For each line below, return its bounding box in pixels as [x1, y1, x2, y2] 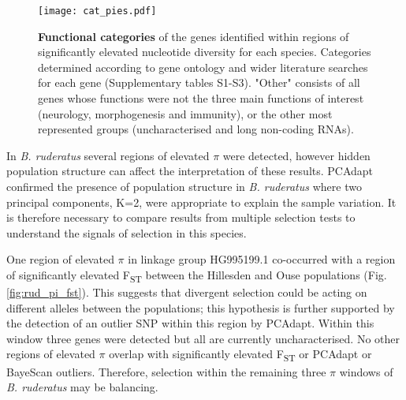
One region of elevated [6, 251, 114, 267]
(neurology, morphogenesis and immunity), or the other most [38, 105, 333, 121]
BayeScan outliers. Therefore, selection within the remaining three [6, 363, 326, 379]
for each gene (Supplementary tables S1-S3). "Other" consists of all [38, 74, 360, 91]
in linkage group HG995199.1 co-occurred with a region [128, 251, 396, 267]
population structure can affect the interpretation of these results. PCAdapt [6, 163, 374, 179]
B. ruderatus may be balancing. [6, 379, 158, 395]
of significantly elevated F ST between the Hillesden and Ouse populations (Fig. [6, 266, 387, 285]
